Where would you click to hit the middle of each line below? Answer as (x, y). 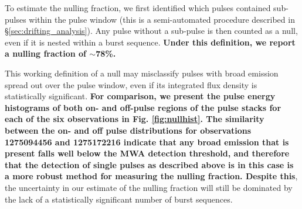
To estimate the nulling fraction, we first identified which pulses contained (138, 8)
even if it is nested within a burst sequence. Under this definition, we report (150, 42)
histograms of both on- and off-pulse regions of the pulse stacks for (143, 107)
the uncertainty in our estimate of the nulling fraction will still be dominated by (149, 187)
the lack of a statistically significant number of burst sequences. (119, 199)
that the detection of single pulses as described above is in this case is (149, 164)
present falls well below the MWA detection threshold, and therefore (147, 153)
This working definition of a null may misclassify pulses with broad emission (142, 73)
